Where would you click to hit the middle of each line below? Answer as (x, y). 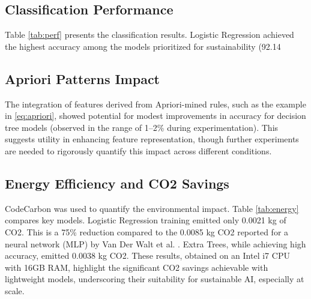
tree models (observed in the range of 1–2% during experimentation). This (142, 127)
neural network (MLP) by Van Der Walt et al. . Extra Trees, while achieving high (155, 243)
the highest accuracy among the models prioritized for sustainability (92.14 (143, 46)
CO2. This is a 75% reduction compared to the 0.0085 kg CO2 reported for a (147, 231)
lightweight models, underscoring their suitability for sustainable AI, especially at (155, 279)
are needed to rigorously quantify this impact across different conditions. (138, 150)
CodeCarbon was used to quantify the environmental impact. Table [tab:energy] (152, 208)
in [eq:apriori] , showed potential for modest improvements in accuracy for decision (155, 116)
